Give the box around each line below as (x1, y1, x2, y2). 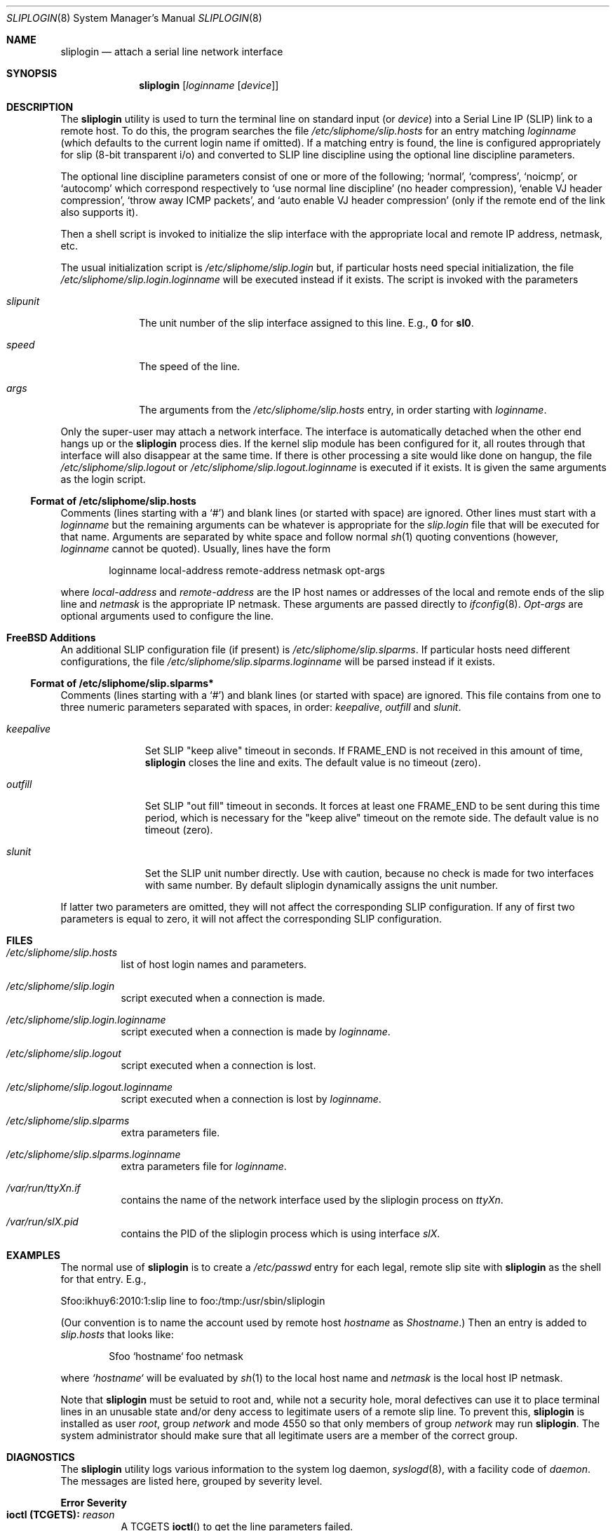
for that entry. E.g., (60, 1273, 147, 1285)
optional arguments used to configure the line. (60, 610, 273, 622)
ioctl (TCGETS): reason (6, 1509, 115, 1520)
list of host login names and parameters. (121, 958, 307, 970)
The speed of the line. (139, 360, 241, 372)
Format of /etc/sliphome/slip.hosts (30, 495, 196, 507)
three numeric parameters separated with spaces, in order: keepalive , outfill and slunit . (60, 701, 461, 713)
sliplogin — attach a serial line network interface (60, 46, 283, 57)
